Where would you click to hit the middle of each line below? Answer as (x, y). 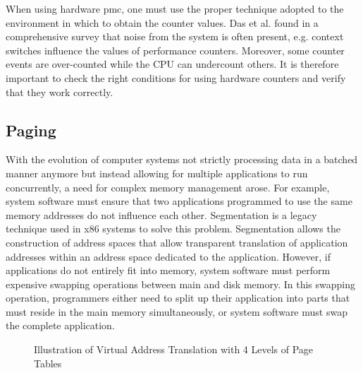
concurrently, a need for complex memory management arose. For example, (168, 187)
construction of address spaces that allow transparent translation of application (177, 242)
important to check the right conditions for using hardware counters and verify (176, 77)
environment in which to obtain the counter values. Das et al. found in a (162, 22)
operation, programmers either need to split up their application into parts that (178, 298)
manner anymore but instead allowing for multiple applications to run (157, 173)
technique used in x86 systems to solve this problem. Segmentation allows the (173, 229)
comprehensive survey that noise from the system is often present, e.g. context (175, 36)
